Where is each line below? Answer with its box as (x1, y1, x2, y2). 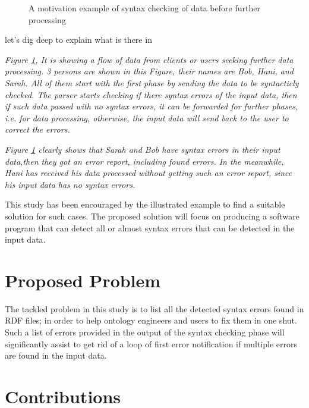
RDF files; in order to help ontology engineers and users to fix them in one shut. (5, 314, 297, 327)
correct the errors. (5, 123, 70, 136)
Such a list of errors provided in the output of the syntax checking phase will (5, 326, 285, 338)
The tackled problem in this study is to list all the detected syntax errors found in (5, 302, 304, 315)
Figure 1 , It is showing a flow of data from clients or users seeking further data (5, 53, 294, 65)
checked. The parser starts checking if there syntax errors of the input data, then (5, 88, 297, 101)
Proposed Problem (5, 268, 161, 292)
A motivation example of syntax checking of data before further (29, 2, 260, 14)
